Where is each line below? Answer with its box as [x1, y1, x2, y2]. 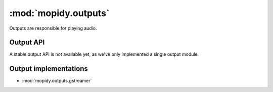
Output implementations [9, 64, 88, 73]
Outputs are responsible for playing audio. [9, 25, 97, 31]
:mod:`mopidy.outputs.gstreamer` [22, 78, 92, 84]
